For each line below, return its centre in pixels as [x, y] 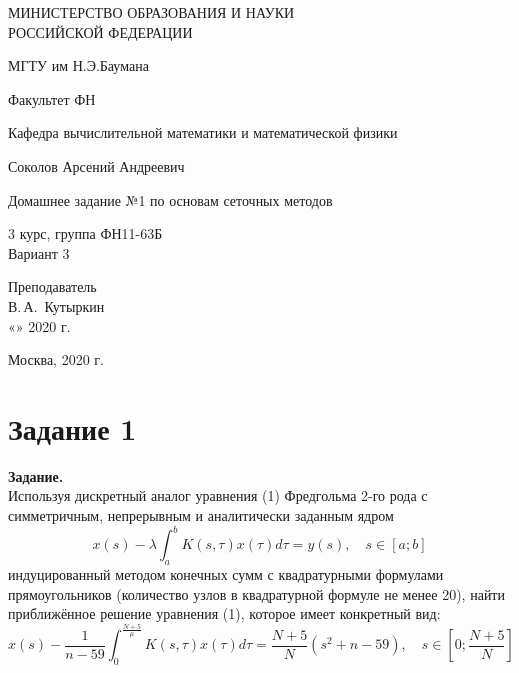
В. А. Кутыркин [56, 305]
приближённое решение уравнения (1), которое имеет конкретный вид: [224, 613]
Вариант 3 [39, 252]
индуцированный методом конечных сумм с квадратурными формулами [226, 573]
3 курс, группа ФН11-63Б [85, 233]
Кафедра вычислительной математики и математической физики [203, 132]
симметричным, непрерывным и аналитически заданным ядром [201, 515]
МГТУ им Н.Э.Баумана [78, 65]
